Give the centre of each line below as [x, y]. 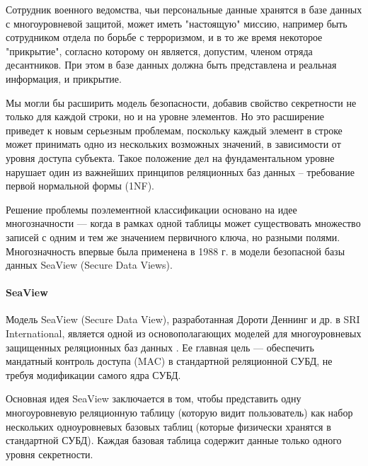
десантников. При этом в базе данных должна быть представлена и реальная [171, 65]
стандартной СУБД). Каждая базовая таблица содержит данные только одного [174, 440]
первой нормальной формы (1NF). [80, 186]
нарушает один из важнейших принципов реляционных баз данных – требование [180, 171]
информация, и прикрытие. [64, 78]
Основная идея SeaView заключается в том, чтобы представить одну [154, 398]
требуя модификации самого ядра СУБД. [93, 374]
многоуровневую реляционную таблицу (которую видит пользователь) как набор [179, 413]
